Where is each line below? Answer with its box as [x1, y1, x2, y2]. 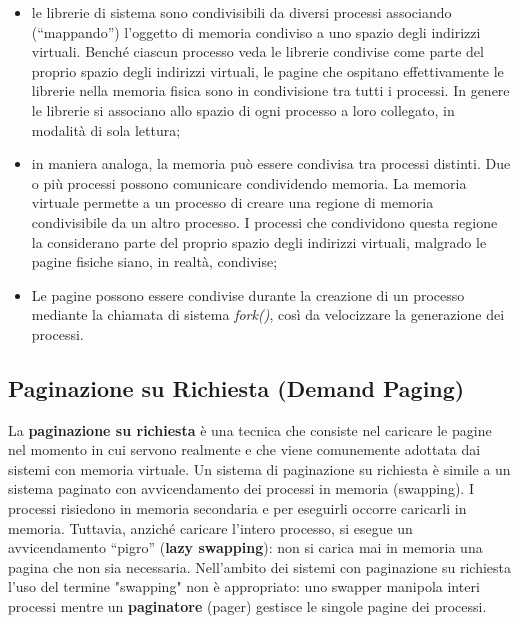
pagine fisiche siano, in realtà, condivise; [31, 251, 278, 272]
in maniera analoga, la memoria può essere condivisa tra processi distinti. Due [31, 153, 511, 174]
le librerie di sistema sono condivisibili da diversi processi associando [31, 2, 452, 22]
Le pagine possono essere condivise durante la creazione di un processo [31, 284, 465, 305]
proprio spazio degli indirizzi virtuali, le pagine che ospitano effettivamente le [31, 60, 504, 81]
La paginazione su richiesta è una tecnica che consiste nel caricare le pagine [8, 419, 492, 440]
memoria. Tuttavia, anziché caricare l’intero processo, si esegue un [8, 517, 413, 538]
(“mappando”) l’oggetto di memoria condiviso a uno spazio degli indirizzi [31, 21, 481, 42]
